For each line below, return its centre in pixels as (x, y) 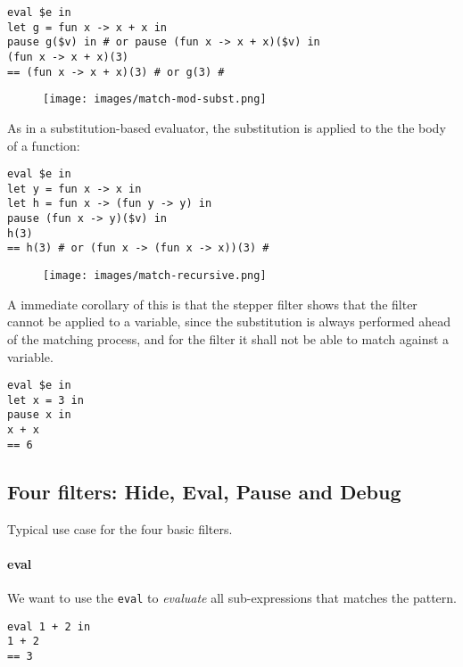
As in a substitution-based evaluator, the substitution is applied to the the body (227, 127)
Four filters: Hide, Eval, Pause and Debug (204, 491)
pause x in (39, 415)
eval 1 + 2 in (49, 626)
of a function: (44, 145)
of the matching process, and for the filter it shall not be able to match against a (228, 338)
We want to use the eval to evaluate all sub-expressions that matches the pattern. (232, 597)
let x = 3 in (45, 400)
